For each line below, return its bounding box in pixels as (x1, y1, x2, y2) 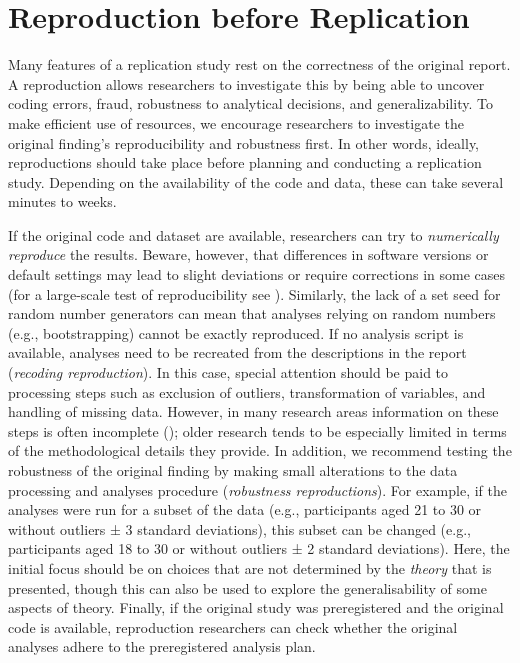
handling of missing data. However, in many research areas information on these (8, 401, 499, 422)
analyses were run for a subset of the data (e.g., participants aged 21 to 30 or (8, 499, 482, 520)
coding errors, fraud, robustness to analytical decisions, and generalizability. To (8, 93, 493, 114)
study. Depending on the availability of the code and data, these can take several (8, 171, 504, 192)
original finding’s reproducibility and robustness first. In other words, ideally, (8, 132, 480, 153)
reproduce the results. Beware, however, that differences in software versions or (8, 244, 489, 265)
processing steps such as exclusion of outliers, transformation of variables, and (8, 381, 486, 402)
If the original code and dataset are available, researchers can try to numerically (8, 224, 499, 245)
